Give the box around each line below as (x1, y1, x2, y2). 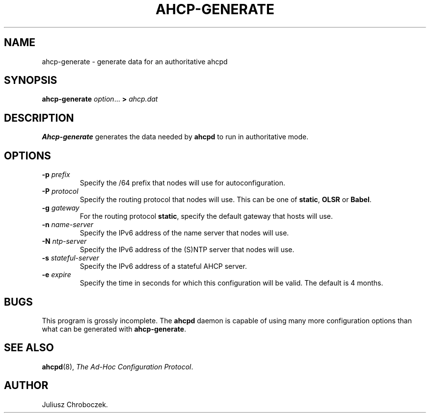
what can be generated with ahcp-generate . (42, 324, 187, 333)
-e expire (42, 270, 71, 279)
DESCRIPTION (4, 111, 74, 124)
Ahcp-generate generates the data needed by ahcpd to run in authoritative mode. (42, 132, 309, 141)
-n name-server (42, 220, 94, 229)
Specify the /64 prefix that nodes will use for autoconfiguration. (80, 179, 286, 187)
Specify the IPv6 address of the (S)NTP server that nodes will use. (80, 245, 295, 254)
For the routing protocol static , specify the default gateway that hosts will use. (80, 212, 333, 221)
